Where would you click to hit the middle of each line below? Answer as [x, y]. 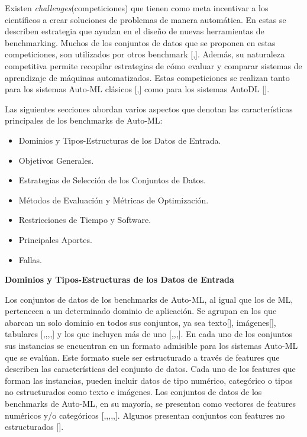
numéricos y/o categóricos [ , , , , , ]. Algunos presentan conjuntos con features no [145, 415]
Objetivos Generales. [56, 160]
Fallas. [30, 259]
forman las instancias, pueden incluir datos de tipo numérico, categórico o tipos [149, 380]
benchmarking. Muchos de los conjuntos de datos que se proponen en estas [140, 42]
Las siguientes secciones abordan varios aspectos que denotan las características [149, 109]
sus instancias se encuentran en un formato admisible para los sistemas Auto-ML [151, 346]
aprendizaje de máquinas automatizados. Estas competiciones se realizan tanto [147, 77]
